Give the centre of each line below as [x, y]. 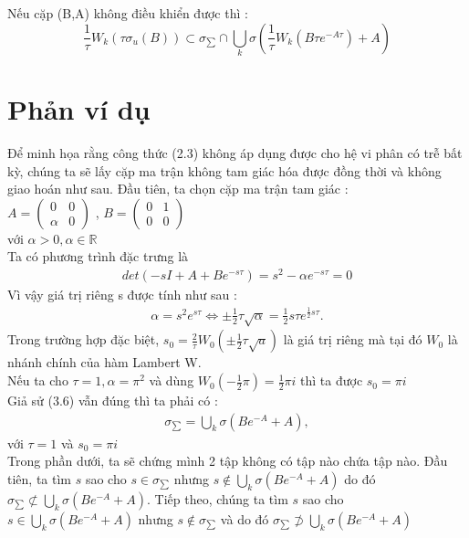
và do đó [245, 518]
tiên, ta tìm [39, 478]
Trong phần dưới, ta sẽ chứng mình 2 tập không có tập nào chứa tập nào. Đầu [228, 461]
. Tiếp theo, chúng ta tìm [218, 498]
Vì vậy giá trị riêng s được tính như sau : [122, 295]
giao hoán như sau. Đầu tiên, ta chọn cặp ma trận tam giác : [178, 189]
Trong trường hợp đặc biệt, [83, 339]
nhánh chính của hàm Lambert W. [104, 362]
